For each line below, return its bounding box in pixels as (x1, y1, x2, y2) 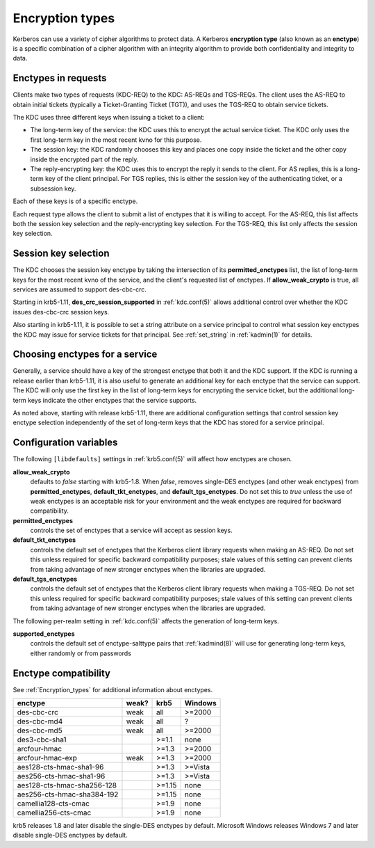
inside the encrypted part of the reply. (30, 155, 139, 163)
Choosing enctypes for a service (12, 349, 158, 360)
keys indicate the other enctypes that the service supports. (28, 396, 197, 404)
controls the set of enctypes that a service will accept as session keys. (30, 526, 233, 535)
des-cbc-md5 (17, 726, 62, 735)
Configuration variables (12, 437, 118, 449)
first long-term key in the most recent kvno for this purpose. (30, 136, 202, 144)
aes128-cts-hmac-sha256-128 (17, 781, 117, 790)
